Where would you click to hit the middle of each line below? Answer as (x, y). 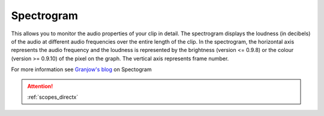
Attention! (40, 86)
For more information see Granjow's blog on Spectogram (82, 69)
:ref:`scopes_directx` (53, 97)
